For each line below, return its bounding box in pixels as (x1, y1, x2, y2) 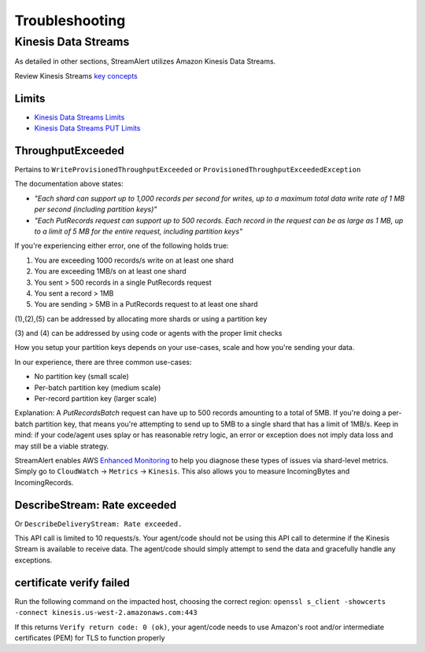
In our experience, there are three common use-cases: (14, 357, 192, 367)
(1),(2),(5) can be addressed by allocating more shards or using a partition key (14, 314, 268, 323)
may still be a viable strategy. (14, 441, 109, 451)
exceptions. (14, 555, 53, 565)
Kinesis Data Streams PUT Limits (34, 123, 141, 133)
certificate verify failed (14, 576, 130, 589)
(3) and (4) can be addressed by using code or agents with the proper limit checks (14, 329, 283, 338)
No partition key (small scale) (34, 372, 129, 381)
